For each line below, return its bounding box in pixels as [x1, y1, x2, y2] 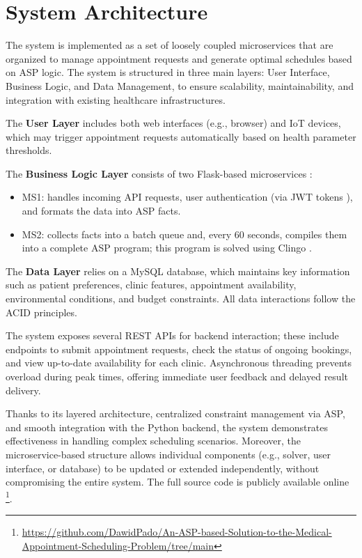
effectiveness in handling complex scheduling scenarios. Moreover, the [6, 433, 301, 448]
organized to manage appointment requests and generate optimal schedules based [6, 51, 352, 65]
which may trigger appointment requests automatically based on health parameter [6, 129, 356, 144]
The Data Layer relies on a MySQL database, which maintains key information [6, 263, 350, 278]
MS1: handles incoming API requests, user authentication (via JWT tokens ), [22, 189, 353, 204]
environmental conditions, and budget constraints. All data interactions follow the [6, 291, 356, 306]
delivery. [6, 382, 41, 397]
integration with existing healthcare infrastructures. [6, 92, 226, 107]
